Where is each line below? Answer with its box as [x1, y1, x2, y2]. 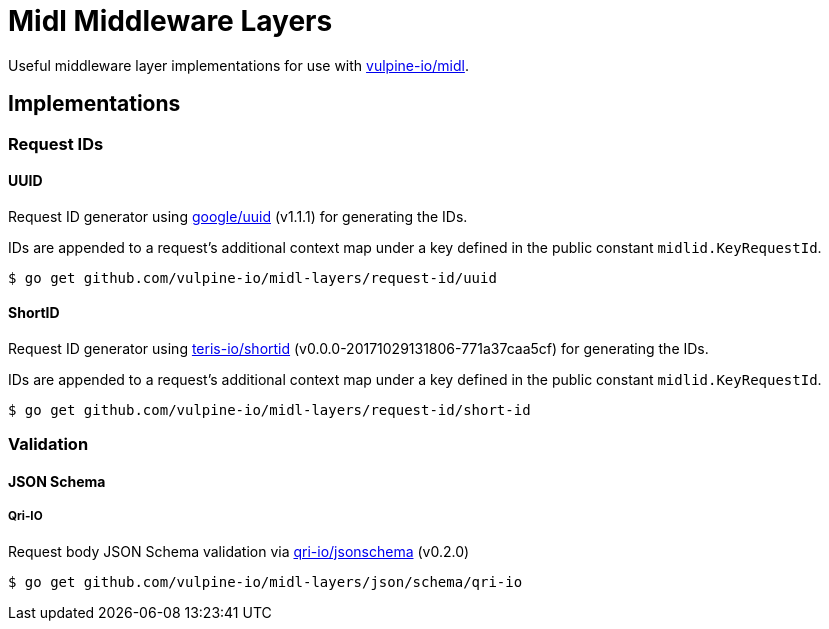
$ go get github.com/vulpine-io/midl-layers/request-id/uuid [8, 269, 497, 286]
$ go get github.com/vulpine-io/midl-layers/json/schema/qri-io [8, 573, 523, 590]
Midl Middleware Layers [8, 4, 333, 38]
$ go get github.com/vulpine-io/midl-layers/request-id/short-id [8, 402, 531, 419]
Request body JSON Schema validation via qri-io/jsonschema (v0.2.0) [8, 542, 470, 560]
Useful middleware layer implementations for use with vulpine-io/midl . [8, 56, 469, 74]
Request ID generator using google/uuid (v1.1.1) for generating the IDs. [8, 207, 468, 225]
